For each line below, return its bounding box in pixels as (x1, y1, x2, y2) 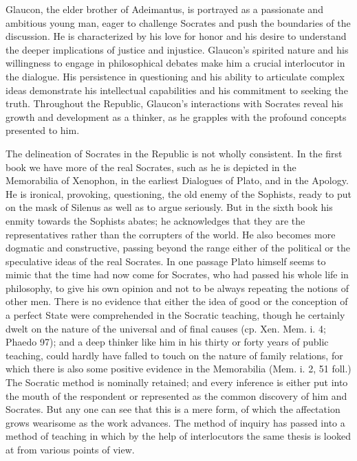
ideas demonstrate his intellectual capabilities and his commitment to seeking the (6, 82, 348, 97)
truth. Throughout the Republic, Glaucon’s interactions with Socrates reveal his (6, 96, 343, 111)
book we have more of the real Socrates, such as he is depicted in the (6, 159, 296, 174)
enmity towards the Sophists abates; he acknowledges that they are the (6, 213, 305, 227)
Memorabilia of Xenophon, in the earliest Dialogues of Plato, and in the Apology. (6, 173, 349, 188)
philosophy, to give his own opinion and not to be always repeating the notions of (6, 280, 349, 295)
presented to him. (6, 123, 80, 137)
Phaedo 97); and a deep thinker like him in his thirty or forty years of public (6, 335, 329, 349)
